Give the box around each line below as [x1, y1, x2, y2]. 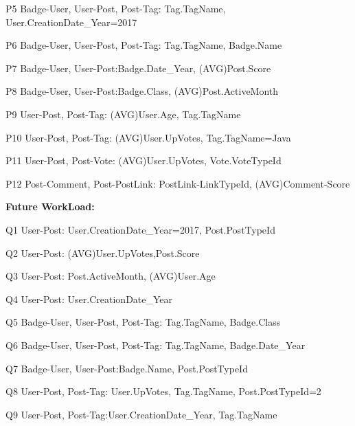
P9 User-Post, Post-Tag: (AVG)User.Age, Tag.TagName [5, 106, 241, 121]
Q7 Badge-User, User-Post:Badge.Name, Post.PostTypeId [5, 361, 248, 375]
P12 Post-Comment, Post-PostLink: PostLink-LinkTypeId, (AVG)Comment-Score [5, 176, 350, 190]
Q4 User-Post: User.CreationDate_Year [5, 291, 173, 306]
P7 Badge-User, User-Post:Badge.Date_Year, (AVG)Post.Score [5, 60, 271, 75]
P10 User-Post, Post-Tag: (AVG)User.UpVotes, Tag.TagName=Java [5, 130, 291, 144]
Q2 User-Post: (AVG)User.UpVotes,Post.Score [5, 245, 200, 260]
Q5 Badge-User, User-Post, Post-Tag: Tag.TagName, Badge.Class [5, 315, 281, 329]
